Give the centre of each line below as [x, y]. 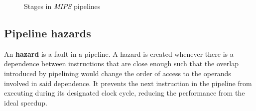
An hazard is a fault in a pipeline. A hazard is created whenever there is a [119, 54]
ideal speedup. [26, 102]
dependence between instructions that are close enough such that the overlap [121, 63]
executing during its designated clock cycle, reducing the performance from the [125, 93]
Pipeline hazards [48, 33]
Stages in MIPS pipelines [62, 6]
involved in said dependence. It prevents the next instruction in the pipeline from [128, 83]
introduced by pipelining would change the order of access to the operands [118, 73]
